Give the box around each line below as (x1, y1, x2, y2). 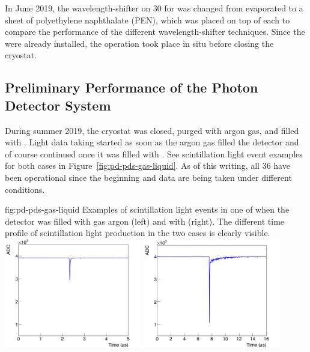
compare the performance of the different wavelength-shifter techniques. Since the (5, 25, 305, 38)
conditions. (5, 183, 45, 195)
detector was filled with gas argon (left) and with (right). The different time (5, 214, 285, 227)
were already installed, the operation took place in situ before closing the (5, 37, 274, 49)
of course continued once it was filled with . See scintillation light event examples (5, 147, 303, 160)
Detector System (5, 96, 111, 114)
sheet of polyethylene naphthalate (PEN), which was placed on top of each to (5, 13, 290, 26)
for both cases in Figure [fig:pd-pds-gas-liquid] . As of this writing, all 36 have (5, 159, 290, 172)
